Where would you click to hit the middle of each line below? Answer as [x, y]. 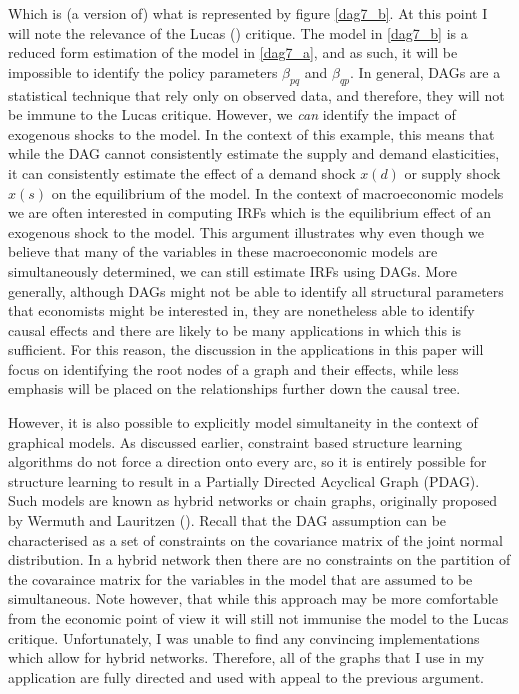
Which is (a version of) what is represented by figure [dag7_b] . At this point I [248, 13]
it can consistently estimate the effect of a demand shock [182, 172]
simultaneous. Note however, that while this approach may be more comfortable [253, 598]
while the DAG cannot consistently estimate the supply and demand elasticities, [254, 153]
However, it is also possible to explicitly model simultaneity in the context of [243, 422]
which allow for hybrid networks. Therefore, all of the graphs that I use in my [246, 657]
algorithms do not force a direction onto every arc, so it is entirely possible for [247, 461]
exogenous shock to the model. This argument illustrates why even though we [246, 231]
